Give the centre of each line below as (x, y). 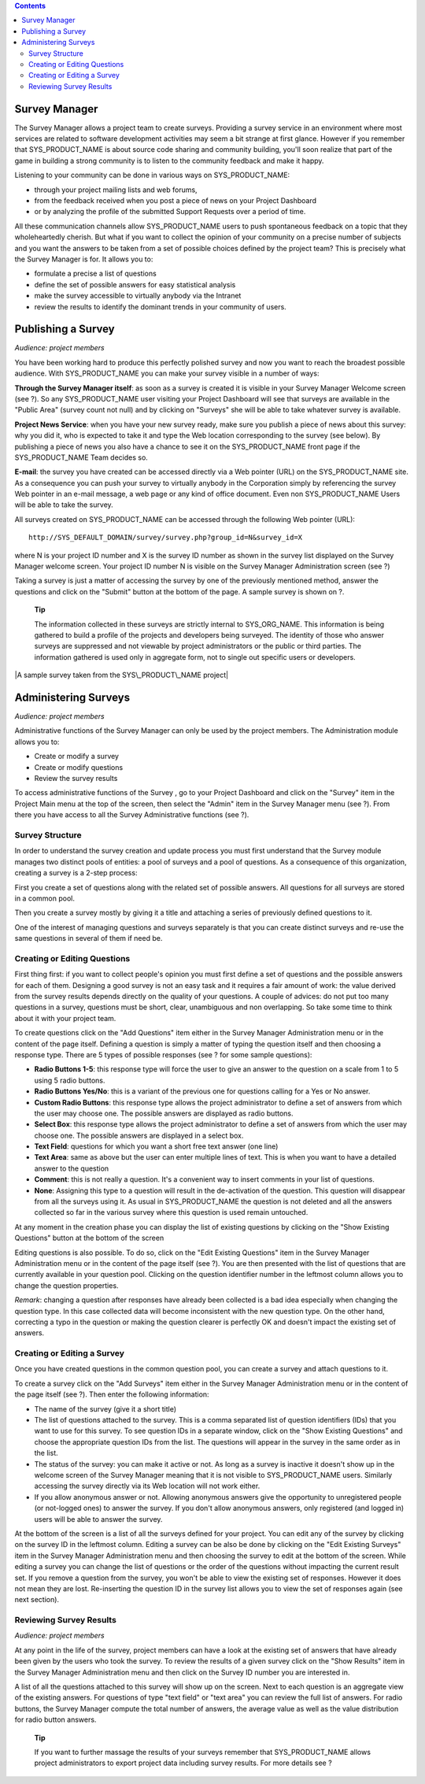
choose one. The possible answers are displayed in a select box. (139, 1135)
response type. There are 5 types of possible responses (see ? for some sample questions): (163, 1054)
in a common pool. (44, 898)
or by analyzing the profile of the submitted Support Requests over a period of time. (170, 212)
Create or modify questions (79, 767)
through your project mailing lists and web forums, (116, 190)
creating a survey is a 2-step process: (76, 873)
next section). (37, 1600)
